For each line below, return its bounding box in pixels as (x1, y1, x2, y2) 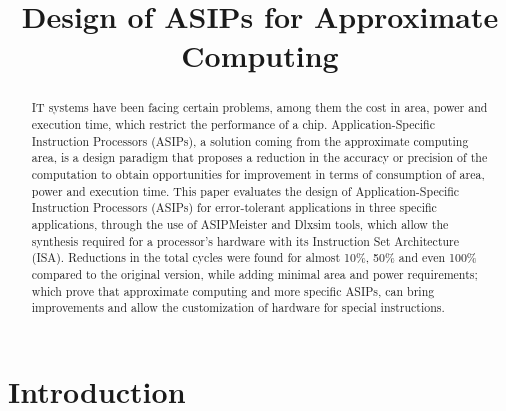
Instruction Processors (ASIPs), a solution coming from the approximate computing (31, 132, 469, 149)
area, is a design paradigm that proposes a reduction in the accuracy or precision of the (31, 149, 488, 166)
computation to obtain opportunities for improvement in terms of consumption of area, (31, 165, 485, 182)
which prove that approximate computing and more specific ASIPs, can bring (31, 282, 435, 299)
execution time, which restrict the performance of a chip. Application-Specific (31, 116, 435, 133)
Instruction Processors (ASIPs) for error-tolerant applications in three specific (31, 199, 437, 216)
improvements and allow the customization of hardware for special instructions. (31, 299, 445, 316)
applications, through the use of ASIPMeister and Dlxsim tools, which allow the (31, 215, 449, 232)
